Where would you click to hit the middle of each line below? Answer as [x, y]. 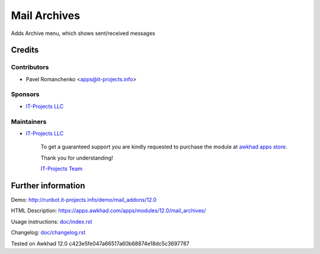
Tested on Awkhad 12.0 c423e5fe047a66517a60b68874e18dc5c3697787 [100, 243]
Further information [48, 185]
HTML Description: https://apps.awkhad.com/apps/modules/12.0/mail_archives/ [108, 211]
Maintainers [29, 122]
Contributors [30, 67]
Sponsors [25, 94]
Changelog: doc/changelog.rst [48, 233]
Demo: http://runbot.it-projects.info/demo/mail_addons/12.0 [84, 200]
